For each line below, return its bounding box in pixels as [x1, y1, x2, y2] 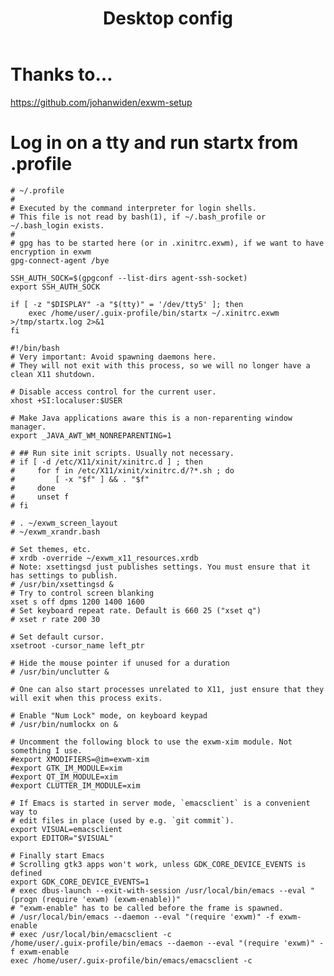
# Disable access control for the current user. [10, 387, 217, 397]
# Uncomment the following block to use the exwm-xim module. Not [10, 737, 293, 747]
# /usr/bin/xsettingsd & [10, 579, 114, 589]
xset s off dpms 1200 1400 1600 [10, 597, 145, 607]
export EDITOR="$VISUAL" [10, 833, 114, 843]
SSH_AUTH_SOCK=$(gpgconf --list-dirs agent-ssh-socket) [10, 273, 248, 283]
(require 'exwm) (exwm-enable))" [41, 894, 182, 904]
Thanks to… [10, 63, 113, 86]
